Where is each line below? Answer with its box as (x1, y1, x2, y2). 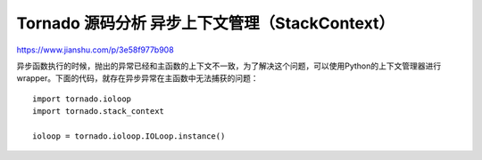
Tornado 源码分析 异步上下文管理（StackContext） (16, 13, 395, 33)
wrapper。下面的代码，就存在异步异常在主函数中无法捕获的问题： (16, 73, 259, 84)
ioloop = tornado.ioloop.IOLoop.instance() (32, 131, 226, 141)
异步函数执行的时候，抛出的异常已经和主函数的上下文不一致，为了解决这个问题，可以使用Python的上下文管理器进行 (16, 60, 442, 71)
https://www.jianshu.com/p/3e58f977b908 (16, 44, 174, 55)
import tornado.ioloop (32, 93, 132, 104)
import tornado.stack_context (32, 107, 165, 116)
